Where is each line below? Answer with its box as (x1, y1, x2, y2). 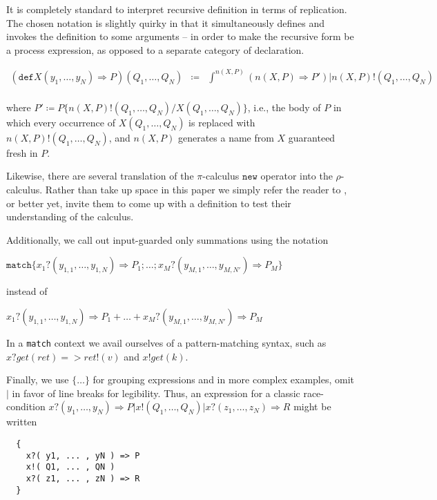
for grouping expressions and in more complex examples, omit (93, 372, 355, 387)
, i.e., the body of (247, 99, 321, 114)
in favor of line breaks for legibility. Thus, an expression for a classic (12, 385, 300, 400)
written (6, 414, 37, 429)
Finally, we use (6, 372, 69, 387)
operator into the (260, 169, 333, 183)
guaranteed (288, 130, 336, 144)
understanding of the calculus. (6, 209, 134, 224)
